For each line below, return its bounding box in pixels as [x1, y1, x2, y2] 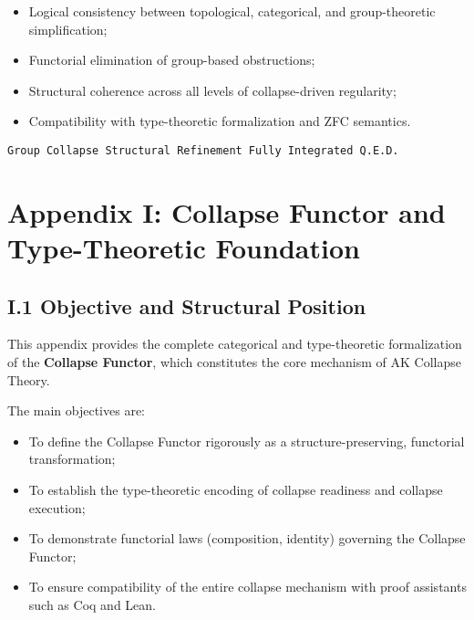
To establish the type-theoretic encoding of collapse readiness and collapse [28, 479, 443, 499]
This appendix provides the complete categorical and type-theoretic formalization [7, 334, 462, 353]
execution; [28, 498, 86, 517]
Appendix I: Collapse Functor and [7, 193, 446, 230]
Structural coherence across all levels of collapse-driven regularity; [28, 80, 397, 100]
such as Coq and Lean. [28, 594, 156, 614]
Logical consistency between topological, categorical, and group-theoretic [28, 2, 436, 20]
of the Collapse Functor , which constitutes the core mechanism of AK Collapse [7, 352, 461, 371]
